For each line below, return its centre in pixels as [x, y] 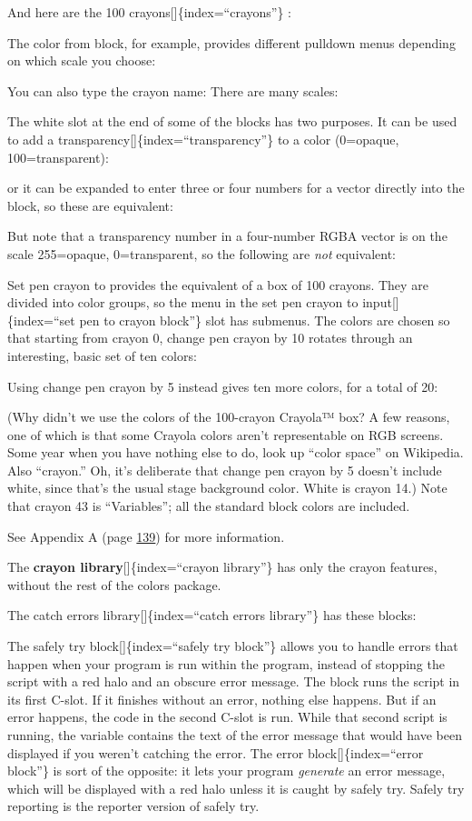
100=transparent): [58, 157]
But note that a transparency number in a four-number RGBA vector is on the [227, 236]
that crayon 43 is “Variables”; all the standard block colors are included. [209, 506]
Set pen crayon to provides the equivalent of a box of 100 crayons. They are [218, 284]
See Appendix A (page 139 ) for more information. [146, 536]
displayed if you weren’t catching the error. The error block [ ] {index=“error [216, 752]
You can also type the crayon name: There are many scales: [173, 90]
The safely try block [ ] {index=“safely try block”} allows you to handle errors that [233, 646]
